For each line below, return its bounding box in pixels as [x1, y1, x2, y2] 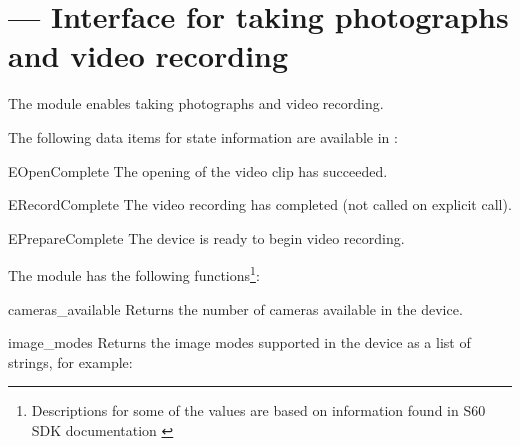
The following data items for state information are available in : [8, 126, 398, 147]
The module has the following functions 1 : [8, 262, 260, 285]
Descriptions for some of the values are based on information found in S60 [31, 400, 486, 421]
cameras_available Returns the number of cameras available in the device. [8, 298, 463, 319]
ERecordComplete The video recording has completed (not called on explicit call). [8, 194, 512, 215]
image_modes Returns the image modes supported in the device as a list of [8, 332, 471, 353]
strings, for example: [8, 351, 133, 372]
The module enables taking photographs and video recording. [8, 93, 384, 114]
